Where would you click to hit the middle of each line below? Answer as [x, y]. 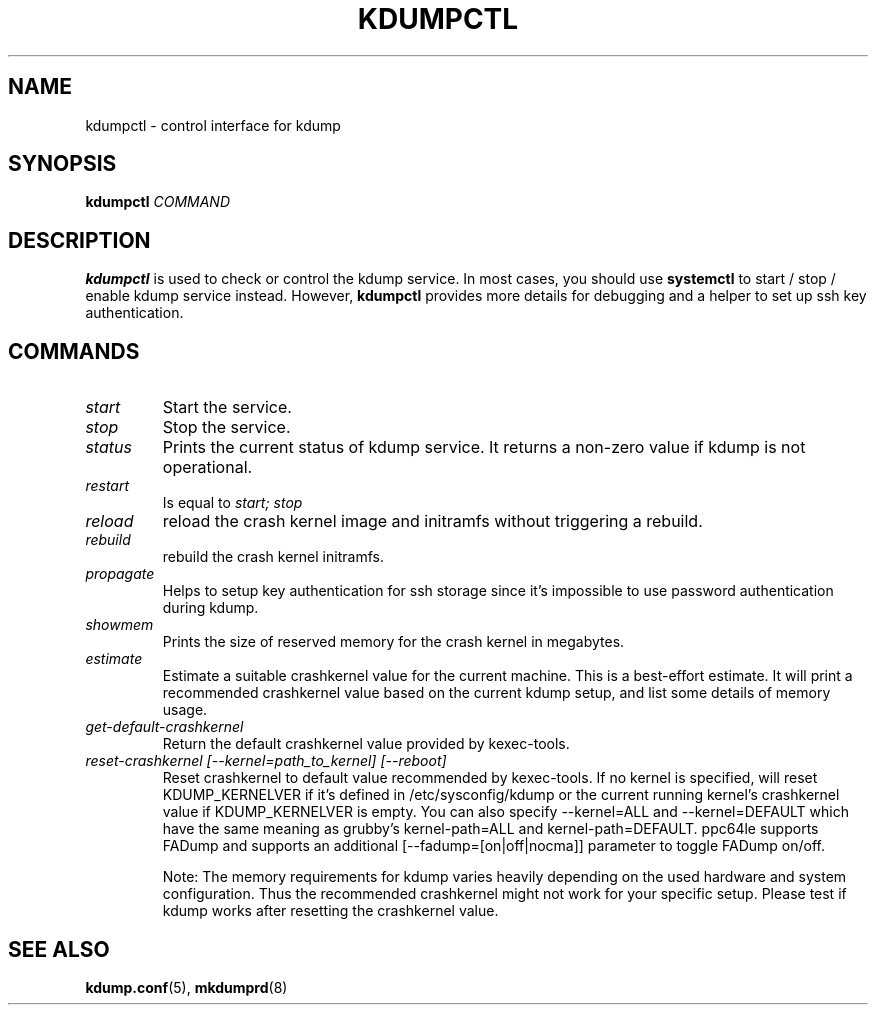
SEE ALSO [59, 949]
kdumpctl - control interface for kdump [213, 125]
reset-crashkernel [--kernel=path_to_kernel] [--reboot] [266, 761]
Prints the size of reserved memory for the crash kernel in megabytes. [393, 642]
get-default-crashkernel [164, 727]
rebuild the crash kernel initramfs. [273, 557]
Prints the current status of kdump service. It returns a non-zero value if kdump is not [484, 447]
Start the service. [227, 407]
